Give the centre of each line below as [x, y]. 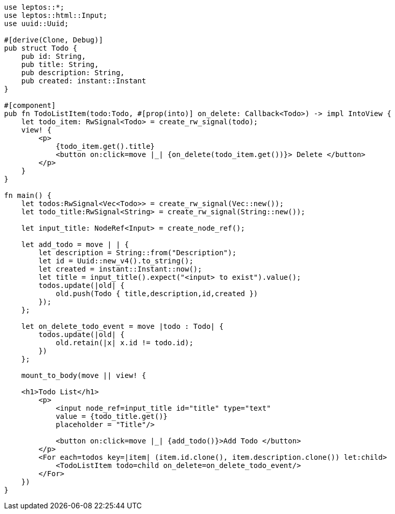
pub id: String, [54, 56]
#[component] [30, 105]
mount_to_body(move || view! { [84, 375]
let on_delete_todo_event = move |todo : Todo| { [122, 326]
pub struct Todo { [41, 48]
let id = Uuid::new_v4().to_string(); [116, 261]
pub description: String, [73, 73]
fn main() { [28, 195]
